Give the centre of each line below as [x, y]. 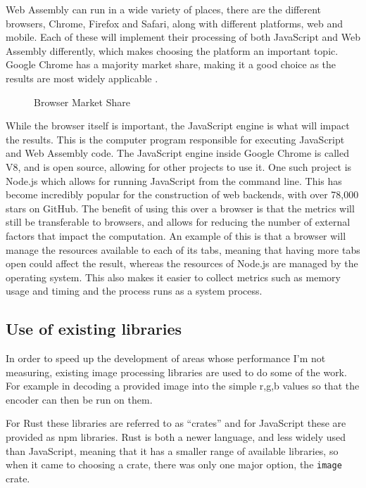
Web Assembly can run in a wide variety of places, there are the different [163, 9]
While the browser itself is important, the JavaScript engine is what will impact [178, 126]
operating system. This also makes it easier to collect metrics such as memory [173, 277]
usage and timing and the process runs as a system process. [134, 291]
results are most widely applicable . [82, 78]
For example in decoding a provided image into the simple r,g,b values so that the [183, 386]
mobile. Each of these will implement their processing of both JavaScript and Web [183, 37]
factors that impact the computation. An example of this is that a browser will [176, 235]
